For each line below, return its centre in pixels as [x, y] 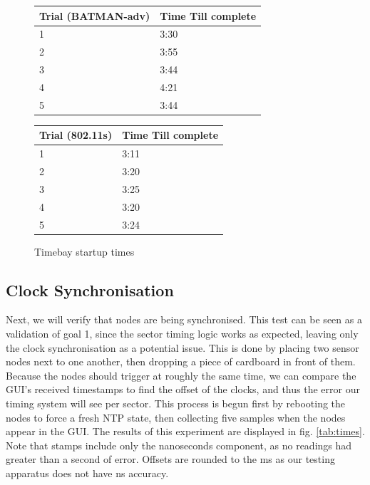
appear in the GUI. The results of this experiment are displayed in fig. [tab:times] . [185, 431]
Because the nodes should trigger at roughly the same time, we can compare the [181, 375]
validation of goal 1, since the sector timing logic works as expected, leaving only [182, 334]
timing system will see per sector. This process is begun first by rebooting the [176, 403]
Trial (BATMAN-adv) [95, 15]
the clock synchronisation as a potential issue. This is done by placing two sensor [183, 347]
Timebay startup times [84, 251]
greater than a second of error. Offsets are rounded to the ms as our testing [170, 459]
